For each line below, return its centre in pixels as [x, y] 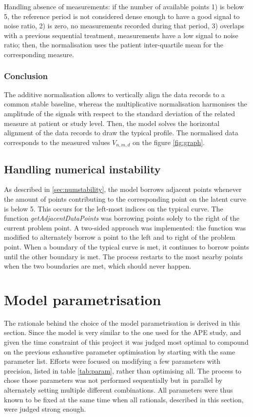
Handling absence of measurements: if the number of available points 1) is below [124, 6]
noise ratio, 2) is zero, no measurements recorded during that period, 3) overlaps [124, 26]
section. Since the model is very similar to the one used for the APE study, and [123, 332]
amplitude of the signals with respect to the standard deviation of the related [120, 113]
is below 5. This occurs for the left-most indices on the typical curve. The [114, 208]
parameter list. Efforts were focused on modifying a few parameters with [112, 361]
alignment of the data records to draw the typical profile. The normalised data [121, 133]
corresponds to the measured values [57, 142]
